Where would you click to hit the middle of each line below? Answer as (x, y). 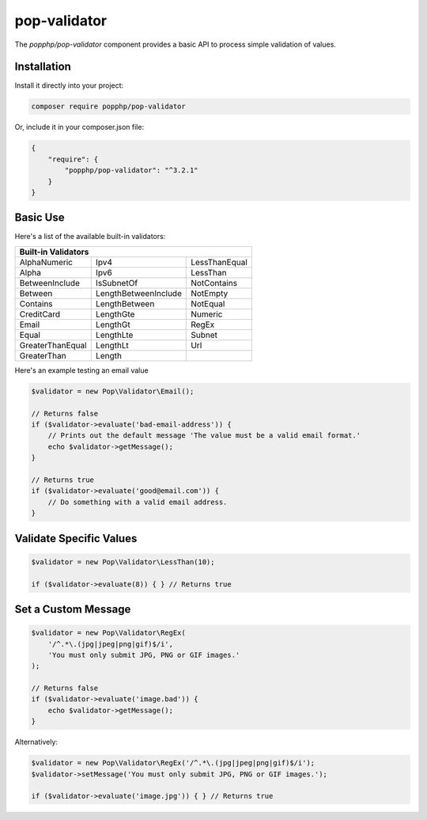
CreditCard (40, 314)
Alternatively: (36, 742)
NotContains (214, 283)
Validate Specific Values (76, 538)
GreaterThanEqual (53, 345)
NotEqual (208, 303)
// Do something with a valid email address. (138, 502)
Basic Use (40, 218)
